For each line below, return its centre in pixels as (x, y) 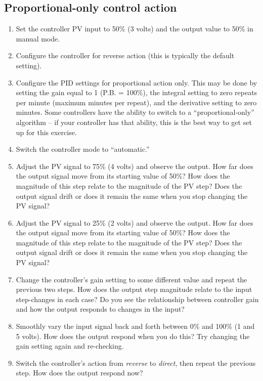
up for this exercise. (46, 132)
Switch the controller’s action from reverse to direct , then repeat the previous (136, 363)
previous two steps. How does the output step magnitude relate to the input (134, 289)
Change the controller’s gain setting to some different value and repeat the (131, 279)
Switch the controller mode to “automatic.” (83, 149)
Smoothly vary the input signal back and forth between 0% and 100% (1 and (135, 326)
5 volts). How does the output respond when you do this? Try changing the (133, 336)
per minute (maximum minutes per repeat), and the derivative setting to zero (136, 102)
